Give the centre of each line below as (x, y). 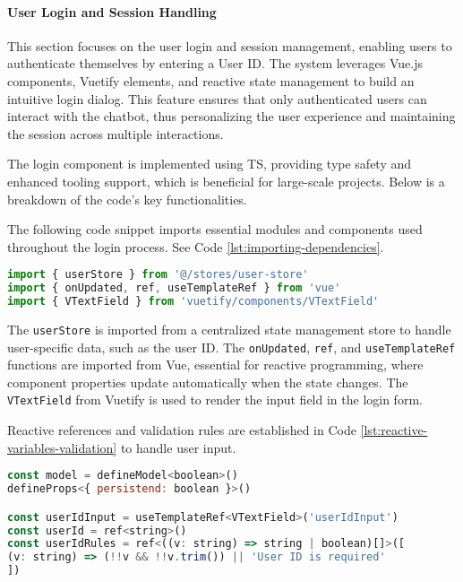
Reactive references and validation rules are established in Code (182, 430)
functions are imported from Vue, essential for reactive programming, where (215, 365)
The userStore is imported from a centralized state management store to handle (229, 329)
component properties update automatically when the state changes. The (208, 382)
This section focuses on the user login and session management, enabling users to (230, 45)
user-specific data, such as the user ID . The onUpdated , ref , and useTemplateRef (231, 347)
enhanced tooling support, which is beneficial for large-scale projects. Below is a (226, 181)
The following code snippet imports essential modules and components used (215, 229)
